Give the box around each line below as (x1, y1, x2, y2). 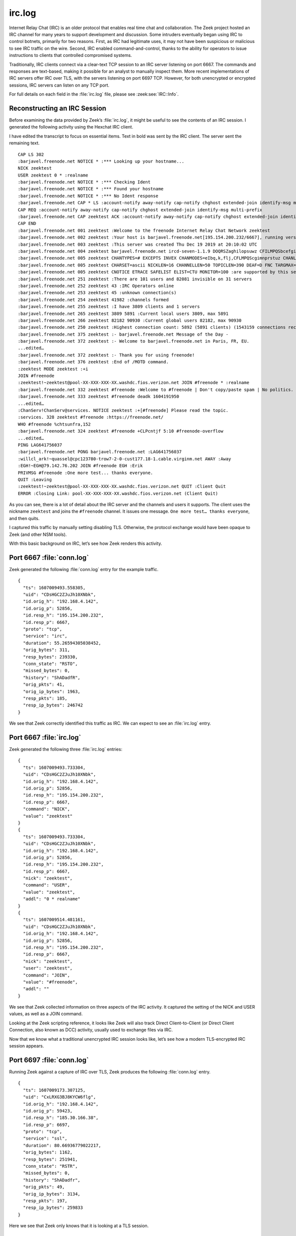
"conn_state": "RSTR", (23, 1163, 78, 1169)
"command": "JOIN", (23, 972, 70, 978)
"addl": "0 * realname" (23, 896, 81, 902)
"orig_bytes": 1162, (23, 1149, 73, 1155)
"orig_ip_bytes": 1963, (23, 689, 81, 694)
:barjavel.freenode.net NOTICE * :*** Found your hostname (18, 186, 164, 192)
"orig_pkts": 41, (23, 682, 65, 687)
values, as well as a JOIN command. (9, 1011, 83, 1017)
